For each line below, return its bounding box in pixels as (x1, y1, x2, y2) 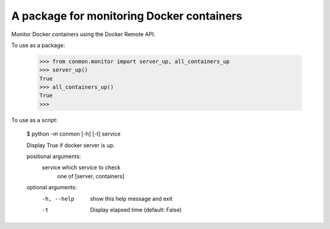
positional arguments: (26, 153, 81, 160)
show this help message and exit (90, 195, 172, 202)
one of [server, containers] (57, 172, 125, 180)
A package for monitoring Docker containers (11, 9, 243, 23)
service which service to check (42, 164, 121, 171)
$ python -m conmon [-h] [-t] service (26, 130, 121, 137)
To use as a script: (11, 116, 58, 123)
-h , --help (42, 195, 75, 202)
